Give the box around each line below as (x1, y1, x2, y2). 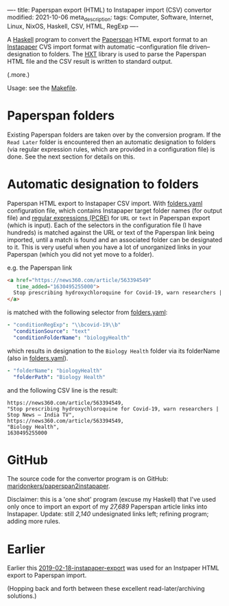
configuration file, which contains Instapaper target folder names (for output (7, 206, 223, 215)
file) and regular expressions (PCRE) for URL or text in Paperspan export (7, 213, 210, 222)
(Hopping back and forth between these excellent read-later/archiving (7, 585, 205, 593)
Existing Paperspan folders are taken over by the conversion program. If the (7, 130, 221, 139)
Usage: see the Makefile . (7, 84, 77, 92)
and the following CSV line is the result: (7, 386, 119, 394)
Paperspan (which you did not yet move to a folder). (7, 250, 154, 258)
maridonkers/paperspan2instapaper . (7, 482, 111, 490)
